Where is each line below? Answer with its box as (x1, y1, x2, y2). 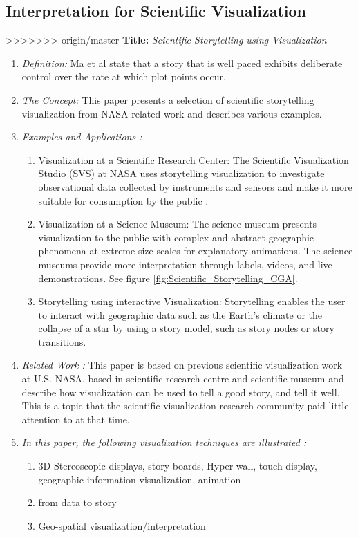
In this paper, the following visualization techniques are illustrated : (21, 435, 307, 449)
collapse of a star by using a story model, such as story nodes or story (38, 321, 335, 335)
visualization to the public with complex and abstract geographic (38, 230, 314, 244)
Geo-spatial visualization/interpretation (38, 518, 206, 532)
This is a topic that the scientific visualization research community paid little (21, 398, 349, 413)
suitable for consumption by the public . (38, 193, 209, 207)
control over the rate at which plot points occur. (21, 69, 226, 84)
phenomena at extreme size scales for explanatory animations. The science (38, 243, 353, 258)
